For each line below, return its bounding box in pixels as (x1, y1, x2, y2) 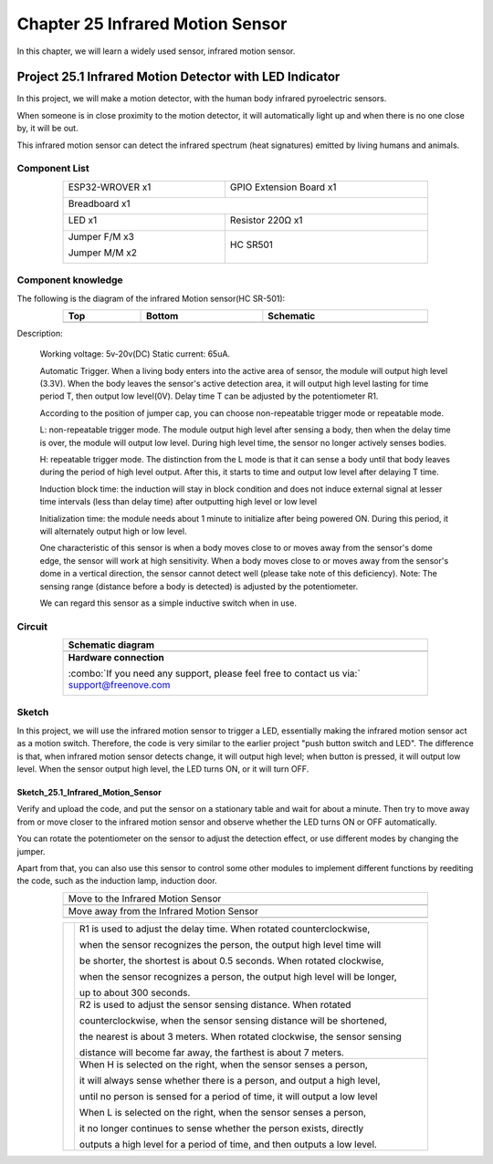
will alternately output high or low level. (39, 525, 187, 536)
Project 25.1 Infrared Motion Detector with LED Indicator (16, 69, 341, 85)
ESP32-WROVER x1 (68, 181, 152, 193)
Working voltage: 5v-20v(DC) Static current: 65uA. (39, 348, 231, 359)
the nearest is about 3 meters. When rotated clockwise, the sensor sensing (79, 1030, 402, 1043)
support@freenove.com (68, 679, 171, 691)
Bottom (146, 309, 179, 322)
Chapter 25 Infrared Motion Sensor (16, 14, 288, 34)
